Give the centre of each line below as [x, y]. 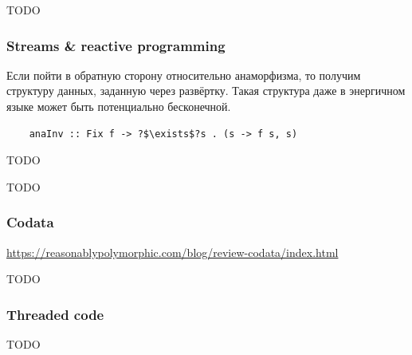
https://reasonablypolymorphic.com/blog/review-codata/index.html [173, 252]
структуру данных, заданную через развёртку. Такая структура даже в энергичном [206, 91]
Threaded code [55, 314]
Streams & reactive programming [116, 45]
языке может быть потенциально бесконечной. [119, 106]
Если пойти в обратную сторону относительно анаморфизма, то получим [184, 75]
